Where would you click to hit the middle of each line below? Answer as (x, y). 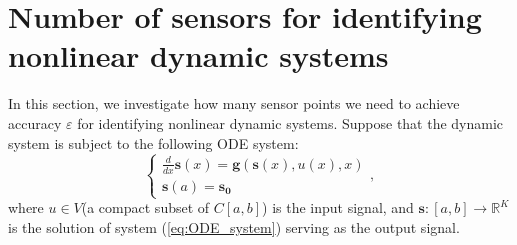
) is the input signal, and (338, 207)
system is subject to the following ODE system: (153, 142)
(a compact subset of (145, 207)
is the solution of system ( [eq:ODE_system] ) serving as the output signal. (234, 226)
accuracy (35, 122)
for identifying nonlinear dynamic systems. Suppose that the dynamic (290, 122)
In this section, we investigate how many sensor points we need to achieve (234, 103)
